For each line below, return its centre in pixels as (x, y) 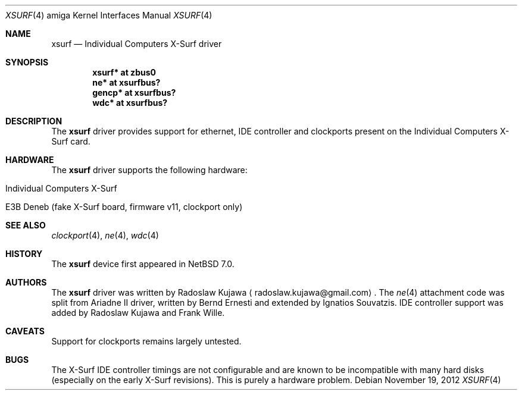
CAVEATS (25, 331)
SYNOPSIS (27, 62)
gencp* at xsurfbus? (134, 93)
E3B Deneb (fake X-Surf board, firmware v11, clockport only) (124, 207)
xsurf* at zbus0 (124, 72)
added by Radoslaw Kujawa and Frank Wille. (138, 313)
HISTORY (24, 254)
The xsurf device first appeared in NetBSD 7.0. (143, 264)
